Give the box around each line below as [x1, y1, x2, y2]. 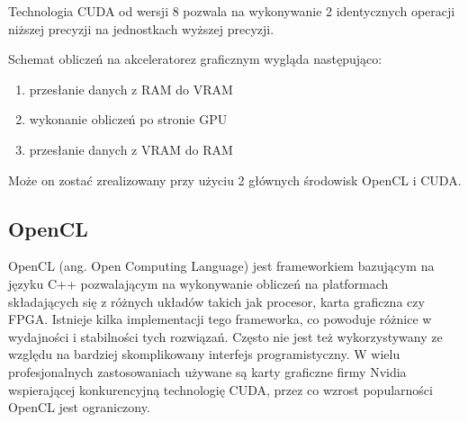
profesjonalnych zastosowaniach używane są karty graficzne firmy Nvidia [8, 362, 407, 381]
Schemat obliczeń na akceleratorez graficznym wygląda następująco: [8, 49, 382, 68]
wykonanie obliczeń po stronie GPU [29, 110, 228, 129]
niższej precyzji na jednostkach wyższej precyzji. [8, 19, 274, 38]
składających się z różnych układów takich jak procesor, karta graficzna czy [8, 292, 425, 310]
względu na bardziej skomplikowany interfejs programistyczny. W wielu [8, 345, 400, 364]
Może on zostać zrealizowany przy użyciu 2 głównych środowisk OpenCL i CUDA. [8, 170, 462, 189]
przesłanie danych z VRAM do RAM [29, 139, 233, 158]
